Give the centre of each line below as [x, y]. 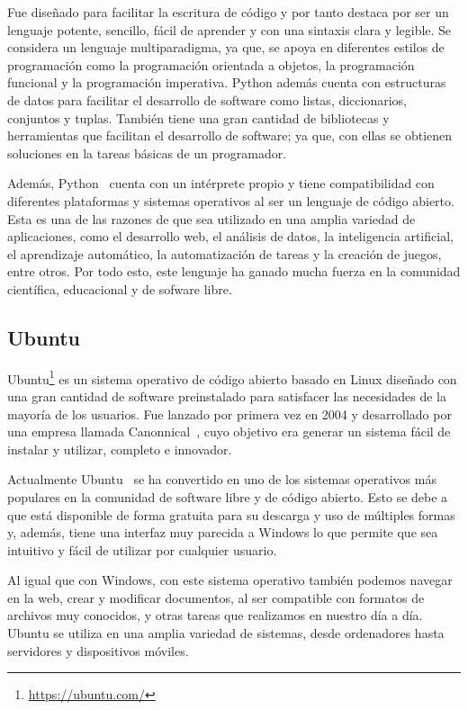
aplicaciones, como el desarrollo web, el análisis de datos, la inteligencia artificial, [230, 236]
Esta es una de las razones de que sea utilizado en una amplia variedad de [211, 218]
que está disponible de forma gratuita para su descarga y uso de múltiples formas [231, 514]
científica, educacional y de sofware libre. [120, 288]
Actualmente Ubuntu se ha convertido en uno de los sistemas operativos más [222, 479]
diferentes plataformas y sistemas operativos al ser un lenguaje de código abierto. [231, 200]
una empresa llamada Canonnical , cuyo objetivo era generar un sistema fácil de [229, 431]
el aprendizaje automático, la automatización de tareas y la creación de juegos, [225, 253]
